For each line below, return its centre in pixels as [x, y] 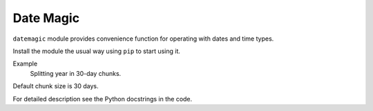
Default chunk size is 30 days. [56, 86]
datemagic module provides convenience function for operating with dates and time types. [143, 39]
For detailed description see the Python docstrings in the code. [103, 99]
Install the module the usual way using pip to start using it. [97, 51]
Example [25, 64]
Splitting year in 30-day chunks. [76, 73]
